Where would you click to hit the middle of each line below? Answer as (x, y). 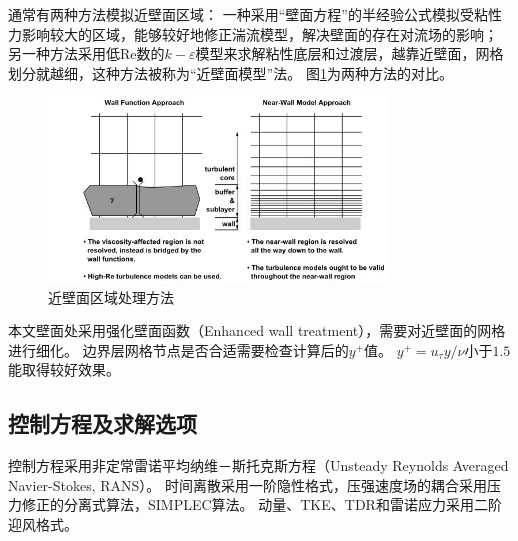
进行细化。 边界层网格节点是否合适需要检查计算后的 (178, 349)
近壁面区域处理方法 (111, 296)
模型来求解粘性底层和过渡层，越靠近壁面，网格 (349, 53)
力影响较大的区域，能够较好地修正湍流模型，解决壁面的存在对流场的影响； (253, 33)
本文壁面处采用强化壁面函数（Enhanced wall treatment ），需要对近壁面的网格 (257, 330)
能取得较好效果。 (64, 369)
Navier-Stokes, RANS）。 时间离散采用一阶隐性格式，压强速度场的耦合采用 (248, 484)
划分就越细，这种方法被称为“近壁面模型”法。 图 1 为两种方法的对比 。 (230, 72)
